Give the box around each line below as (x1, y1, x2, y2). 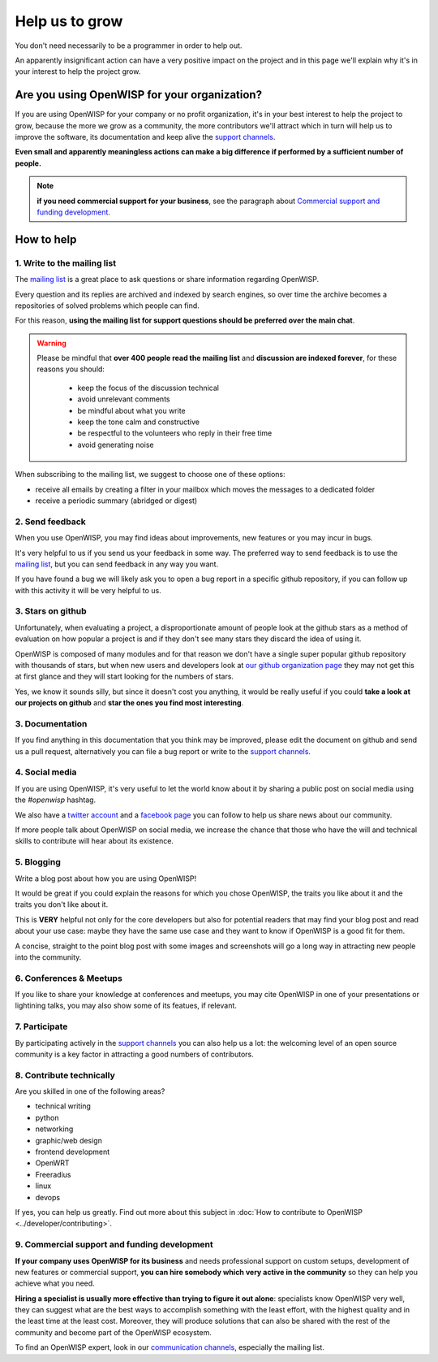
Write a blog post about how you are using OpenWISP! (15, 874, 197, 883)
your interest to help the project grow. (15, 67, 141, 76)
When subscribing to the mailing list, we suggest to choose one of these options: (15, 470, 286, 479)
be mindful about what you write (77, 406, 186, 415)
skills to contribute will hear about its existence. (15, 836, 174, 846)
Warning (36, 338, 67, 348)
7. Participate (15, 1021, 68, 1032)
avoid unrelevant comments (77, 394, 170, 404)
